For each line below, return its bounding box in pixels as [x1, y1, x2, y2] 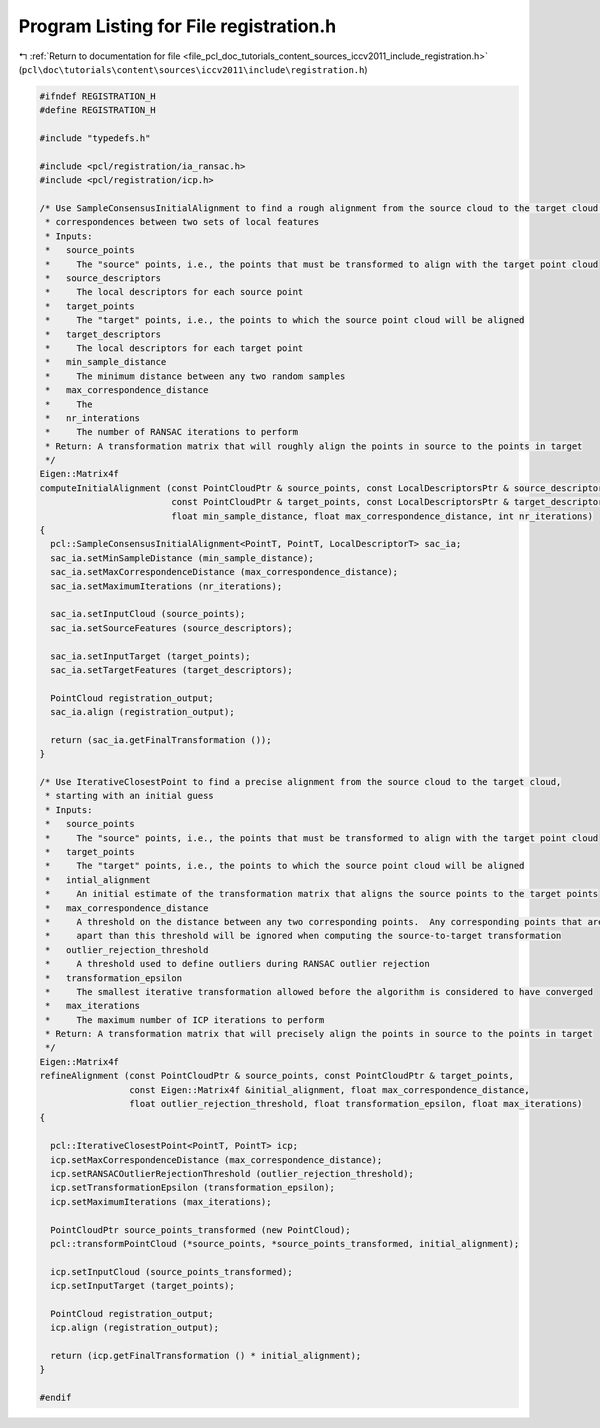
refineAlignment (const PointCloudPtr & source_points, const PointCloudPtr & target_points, [39, 1070, 515, 1082]
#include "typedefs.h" [39, 133, 151, 144]
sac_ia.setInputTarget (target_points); [50, 650, 251, 662]
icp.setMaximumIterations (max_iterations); [50, 1196, 272, 1207]
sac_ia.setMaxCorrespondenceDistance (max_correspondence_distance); [50, 566, 399, 578]
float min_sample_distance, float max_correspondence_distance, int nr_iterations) [171, 510, 594, 522]
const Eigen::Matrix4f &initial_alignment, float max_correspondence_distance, [128, 1084, 530, 1095]
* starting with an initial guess [45, 790, 214, 802]
